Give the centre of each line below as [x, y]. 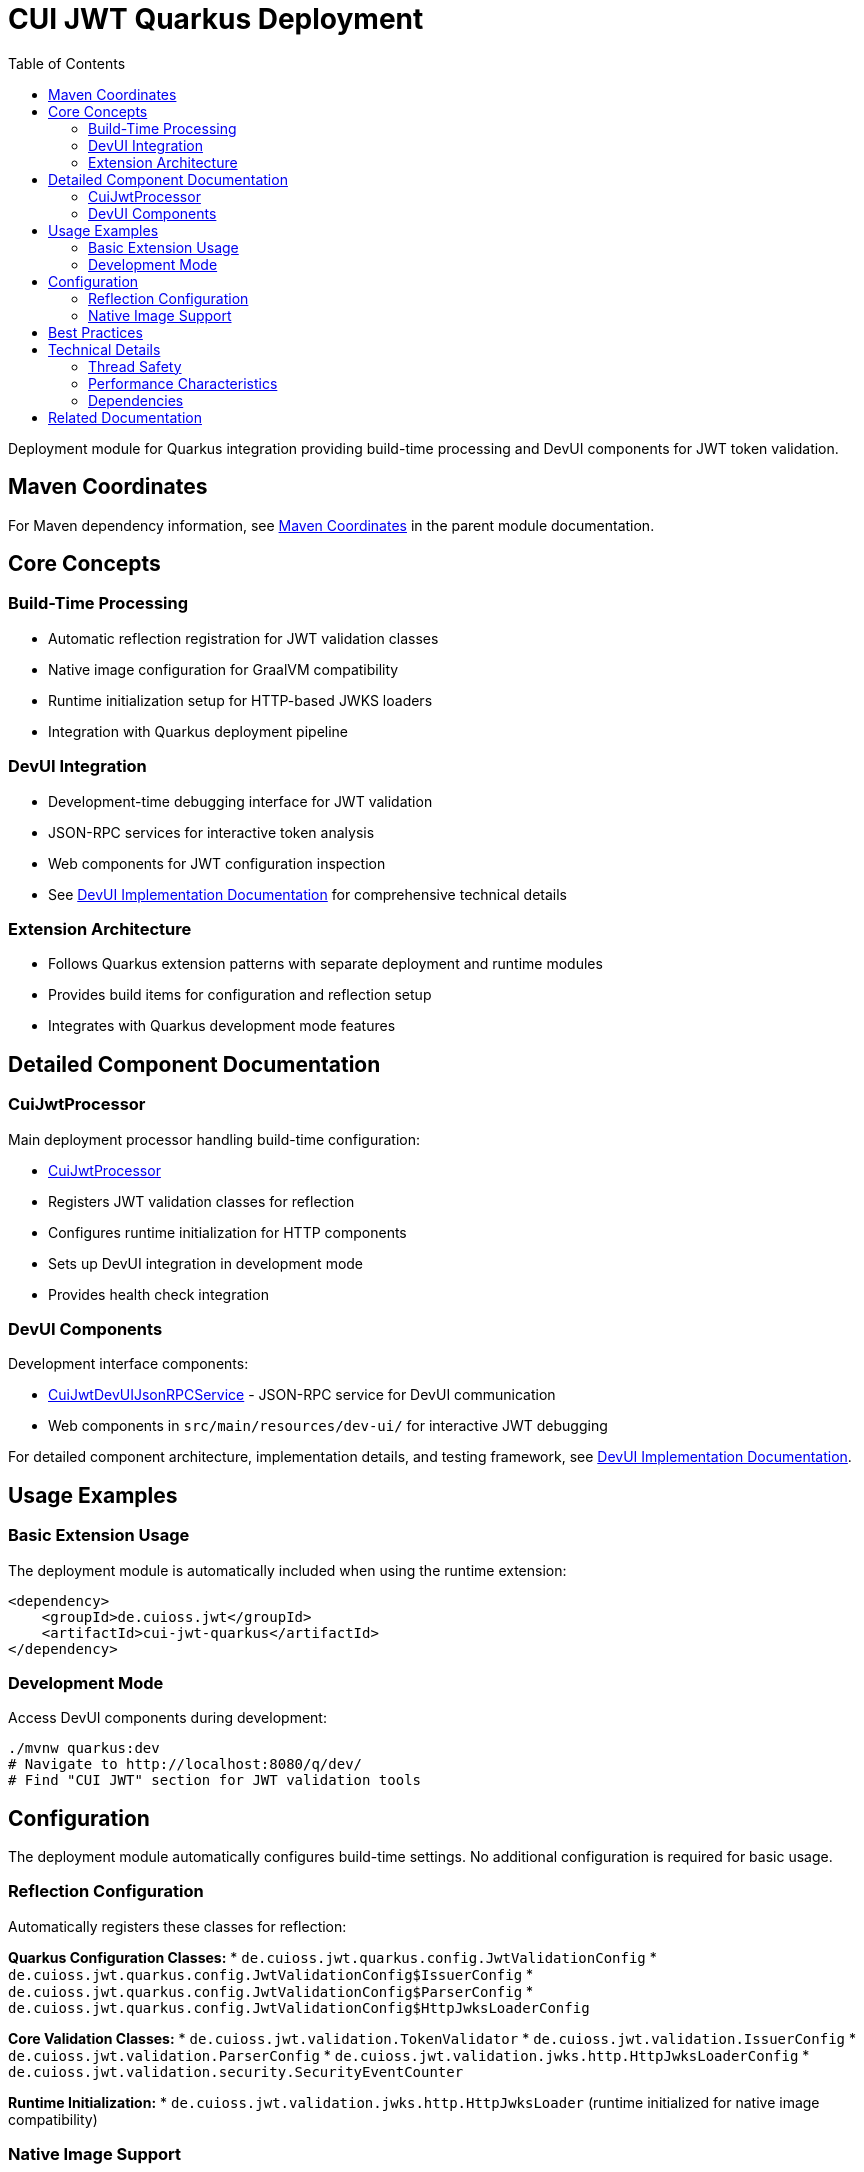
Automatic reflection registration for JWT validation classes [243, 638]
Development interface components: [128, 1364]
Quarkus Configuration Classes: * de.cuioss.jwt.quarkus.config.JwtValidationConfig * [332, 1957]
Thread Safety [135, 366]
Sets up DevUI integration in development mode [206, 1263]
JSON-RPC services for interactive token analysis [211, 832]
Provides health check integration [158, 1294]
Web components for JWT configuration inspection [217, 863]
